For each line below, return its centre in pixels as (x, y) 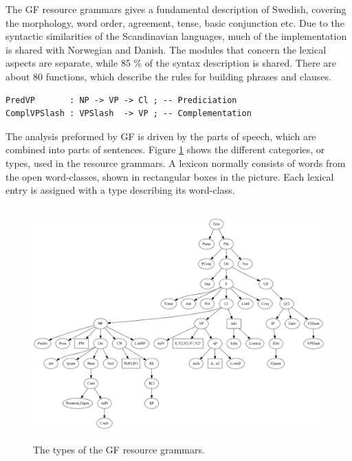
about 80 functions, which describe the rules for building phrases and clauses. (169, 76)
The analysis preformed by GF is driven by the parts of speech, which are (161, 136)
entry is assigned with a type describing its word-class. (120, 190)
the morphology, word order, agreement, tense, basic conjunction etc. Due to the (175, 22)
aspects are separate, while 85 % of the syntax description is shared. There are (171, 63)
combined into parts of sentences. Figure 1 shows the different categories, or (165, 149)
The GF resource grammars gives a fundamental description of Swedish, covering (176, 9)
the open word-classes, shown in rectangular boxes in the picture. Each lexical (170, 176)
